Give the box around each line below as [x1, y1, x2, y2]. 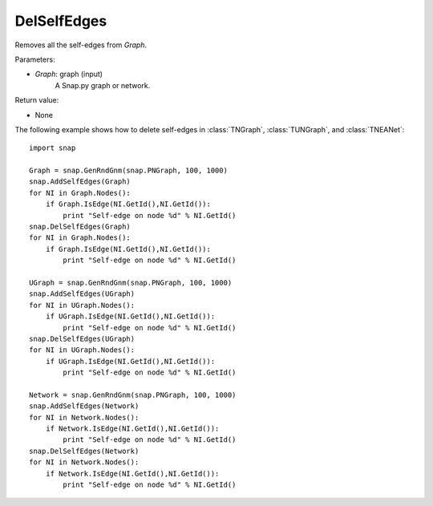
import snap [29, 144, 76, 152]
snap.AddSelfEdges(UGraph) [29, 289, 136, 298]
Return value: [14, 95, 59, 105]
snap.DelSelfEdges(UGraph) [29, 334, 136, 343]
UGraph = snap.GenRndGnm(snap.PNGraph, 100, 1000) [29, 277, 233, 287]
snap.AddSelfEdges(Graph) [29, 177, 132, 186]
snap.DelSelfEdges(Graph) [29, 222, 132, 232]
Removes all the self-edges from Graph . [14, 40, 148, 50]
